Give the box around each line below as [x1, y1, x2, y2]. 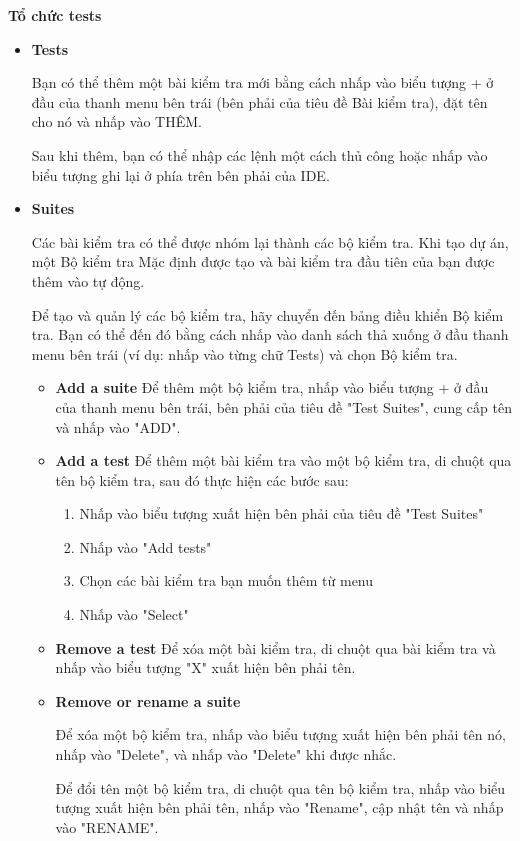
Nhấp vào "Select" [79, 604, 189, 625]
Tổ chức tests [8, 5, 102, 25]
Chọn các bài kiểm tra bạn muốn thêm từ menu [79, 570, 374, 591]
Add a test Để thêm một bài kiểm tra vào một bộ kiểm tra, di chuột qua [55, 450, 512, 471]
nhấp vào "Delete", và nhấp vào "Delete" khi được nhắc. [55, 744, 397, 765]
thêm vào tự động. [31, 270, 145, 291]
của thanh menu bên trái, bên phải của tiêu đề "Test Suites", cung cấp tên [55, 396, 512, 417]
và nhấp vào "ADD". [55, 416, 181, 437]
